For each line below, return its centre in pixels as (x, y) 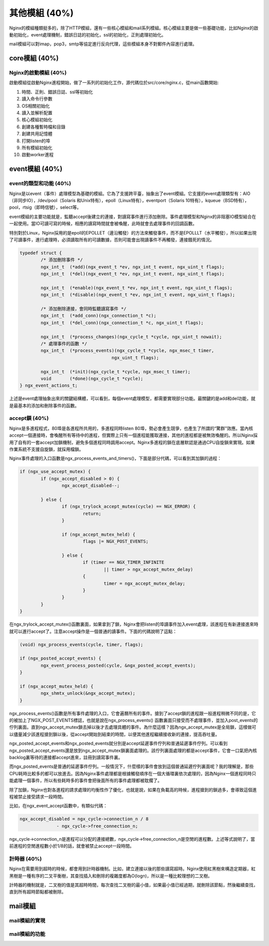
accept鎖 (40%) (29, 418)
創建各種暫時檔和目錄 (44, 127)
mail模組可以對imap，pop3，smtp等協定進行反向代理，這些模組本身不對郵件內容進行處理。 (103, 44)
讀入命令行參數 (37, 99)
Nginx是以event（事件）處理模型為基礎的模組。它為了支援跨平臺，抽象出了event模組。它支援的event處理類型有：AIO (130, 193)
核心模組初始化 (37, 120)
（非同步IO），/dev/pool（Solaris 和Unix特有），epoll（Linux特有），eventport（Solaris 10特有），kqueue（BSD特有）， (129, 200)
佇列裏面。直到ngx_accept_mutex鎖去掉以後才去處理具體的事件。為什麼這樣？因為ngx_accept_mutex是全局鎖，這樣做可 (133, 727)
